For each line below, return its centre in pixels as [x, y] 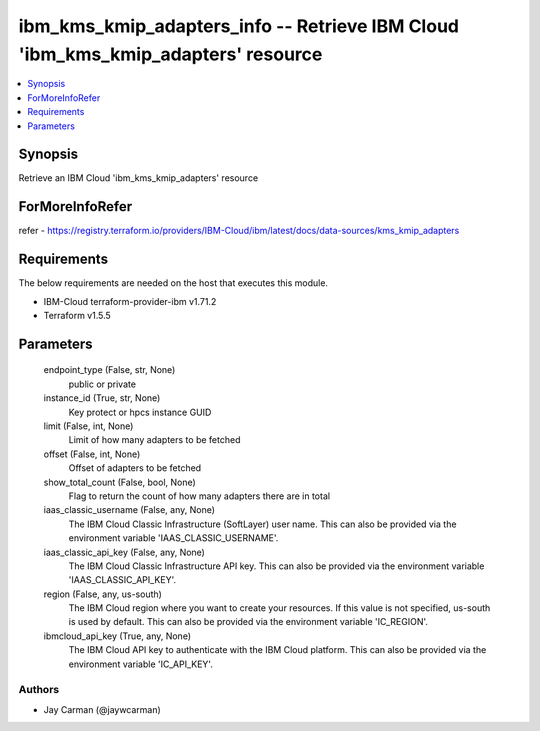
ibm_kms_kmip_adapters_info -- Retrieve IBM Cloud [239, 26]
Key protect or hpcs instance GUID [140, 412]
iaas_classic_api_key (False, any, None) [124, 552]
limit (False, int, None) [88, 426]
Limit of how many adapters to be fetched [154, 440]
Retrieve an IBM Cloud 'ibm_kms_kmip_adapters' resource [138, 178]
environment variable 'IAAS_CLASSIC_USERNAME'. [173, 538]
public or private [102, 384]
